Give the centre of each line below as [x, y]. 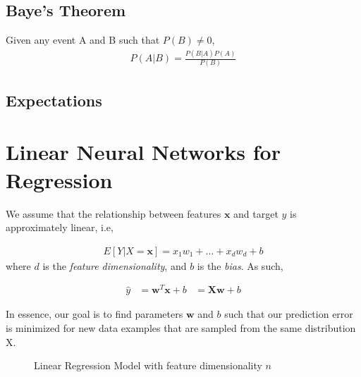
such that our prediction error [289, 314]
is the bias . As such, [240, 265]
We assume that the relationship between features [114, 213]
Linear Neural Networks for [143, 152]
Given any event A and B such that [83, 40]
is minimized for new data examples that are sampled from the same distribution [181, 328]
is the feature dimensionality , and [115, 265]
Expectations [54, 100]
